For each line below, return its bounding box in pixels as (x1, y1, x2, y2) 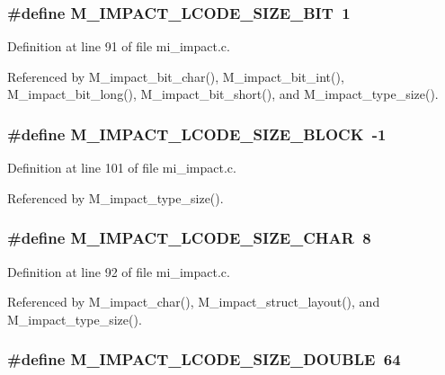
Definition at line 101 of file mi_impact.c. (7, 158, 236, 177)
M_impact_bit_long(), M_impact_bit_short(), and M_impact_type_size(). (7, 85, 439, 103)
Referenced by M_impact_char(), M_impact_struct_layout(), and (7, 292, 380, 311)
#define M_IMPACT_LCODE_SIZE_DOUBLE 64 (7, 348, 401, 371)
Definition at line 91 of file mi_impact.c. (7, 37, 230, 56)
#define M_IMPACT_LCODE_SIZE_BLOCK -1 (7, 122, 387, 145)
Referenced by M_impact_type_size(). (7, 188, 224, 207)
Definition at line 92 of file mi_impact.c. (7, 262, 230, 281)
